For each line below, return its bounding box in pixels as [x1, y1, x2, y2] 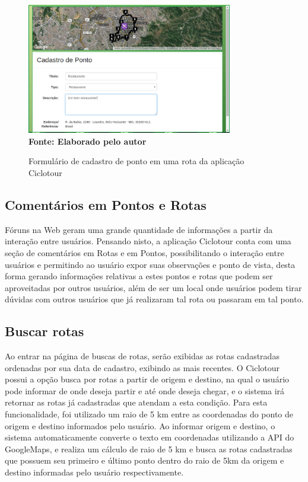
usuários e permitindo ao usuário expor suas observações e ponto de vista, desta [5, 258, 296, 270]
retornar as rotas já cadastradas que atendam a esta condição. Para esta [5, 396, 268, 408]
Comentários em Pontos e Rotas [5, 195, 207, 213]
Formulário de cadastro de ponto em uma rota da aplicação [28, 155, 245, 167]
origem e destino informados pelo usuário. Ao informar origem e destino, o [5, 419, 275, 432]
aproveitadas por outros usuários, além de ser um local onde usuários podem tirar [5, 281, 302, 293]
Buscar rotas [5, 322, 84, 340]
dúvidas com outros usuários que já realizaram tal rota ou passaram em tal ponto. [5, 293, 304, 305]
